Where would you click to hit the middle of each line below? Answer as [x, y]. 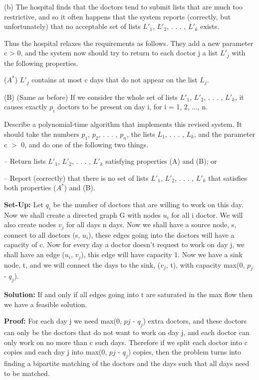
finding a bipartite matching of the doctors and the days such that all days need [127, 363]
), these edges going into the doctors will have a [161, 234]
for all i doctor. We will [207, 214]
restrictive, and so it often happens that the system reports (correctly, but [118, 16]
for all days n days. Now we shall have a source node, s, [151, 224]
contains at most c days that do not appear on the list [115, 80]
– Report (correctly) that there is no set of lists [76, 178]
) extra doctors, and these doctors [195, 321]
